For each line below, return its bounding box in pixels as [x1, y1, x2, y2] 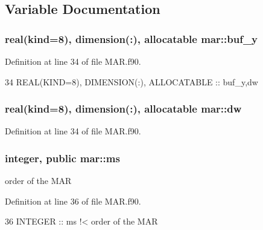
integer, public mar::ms [5, 150, 120, 165]
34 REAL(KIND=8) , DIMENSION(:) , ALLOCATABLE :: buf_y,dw [5, 75, 258, 88]
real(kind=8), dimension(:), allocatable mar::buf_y [5, 31, 258, 46]
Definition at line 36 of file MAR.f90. [5, 194, 141, 207]
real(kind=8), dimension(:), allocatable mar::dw [5, 101, 242, 116]
